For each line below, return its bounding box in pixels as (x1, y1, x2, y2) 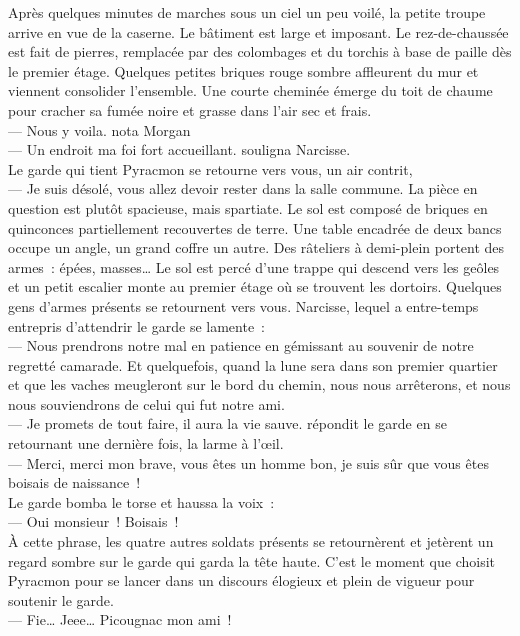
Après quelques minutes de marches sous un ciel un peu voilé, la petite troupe (8, 2, 486, 22)
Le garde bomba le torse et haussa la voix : (8, 491, 275, 512)
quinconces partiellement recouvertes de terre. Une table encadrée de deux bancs (8, 217, 502, 238)
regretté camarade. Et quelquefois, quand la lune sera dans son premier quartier (8, 354, 498, 375)
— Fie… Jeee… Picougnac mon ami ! (8, 609, 232, 630)
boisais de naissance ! (8, 472, 141, 493)
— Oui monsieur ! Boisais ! (8, 511, 179, 532)
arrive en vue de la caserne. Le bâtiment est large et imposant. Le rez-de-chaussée (8, 21, 509, 42)
